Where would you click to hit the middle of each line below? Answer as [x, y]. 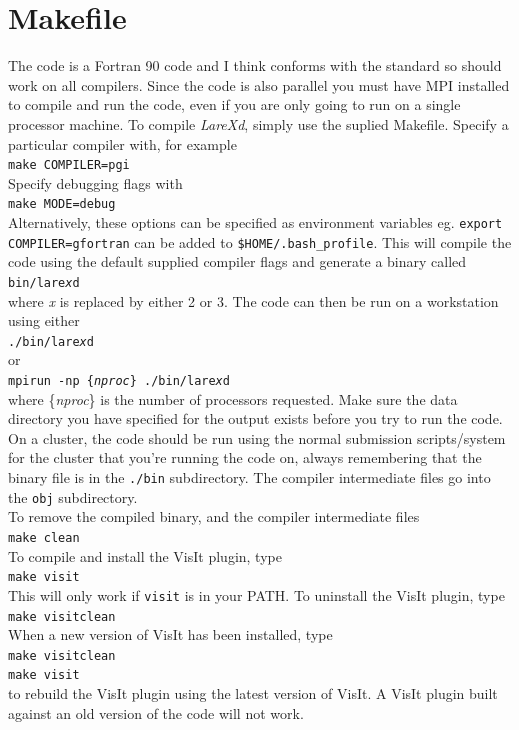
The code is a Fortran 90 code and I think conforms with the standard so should [255, 65]
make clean [44, 537]
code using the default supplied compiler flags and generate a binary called [237, 261]
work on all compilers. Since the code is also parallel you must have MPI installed [259, 84]
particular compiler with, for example [122, 143]
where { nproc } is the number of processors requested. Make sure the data [233, 398]
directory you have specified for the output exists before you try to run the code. [255, 418]
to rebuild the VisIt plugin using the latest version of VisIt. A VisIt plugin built [253, 693]
